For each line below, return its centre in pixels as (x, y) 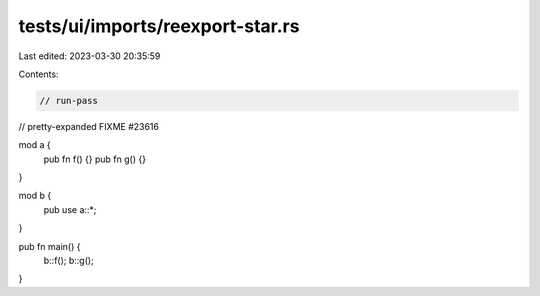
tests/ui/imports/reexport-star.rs (159, 26)
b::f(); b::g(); (68, 261)
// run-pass (69, 100)
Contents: (38, 74)
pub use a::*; (70, 209)
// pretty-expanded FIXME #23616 (89, 126)
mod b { (35, 196)
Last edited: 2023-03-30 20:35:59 (89, 56)
